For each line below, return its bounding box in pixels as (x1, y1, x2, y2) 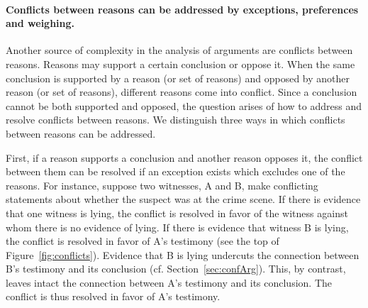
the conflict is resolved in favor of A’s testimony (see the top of (6, 233, 279, 248)
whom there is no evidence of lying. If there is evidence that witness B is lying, (6, 219, 349, 234)
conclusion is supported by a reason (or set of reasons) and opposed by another (6, 70, 350, 85)
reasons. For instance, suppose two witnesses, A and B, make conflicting (6, 177, 318, 192)
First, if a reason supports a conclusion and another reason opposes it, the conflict (6, 150, 363, 165)
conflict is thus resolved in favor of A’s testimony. (6, 289, 221, 304)
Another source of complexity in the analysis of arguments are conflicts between (6, 43, 353, 57)
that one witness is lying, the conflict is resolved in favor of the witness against (6, 205, 348, 220)
